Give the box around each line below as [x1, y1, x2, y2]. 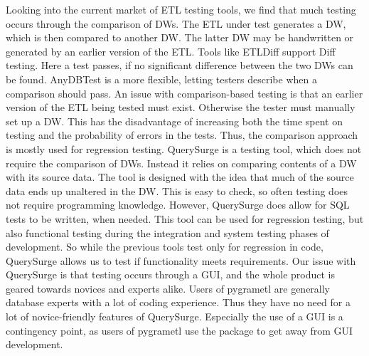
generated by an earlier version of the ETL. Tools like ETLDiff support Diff [6, 43, 336, 58]
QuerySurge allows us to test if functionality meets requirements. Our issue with [6, 253, 356, 268]
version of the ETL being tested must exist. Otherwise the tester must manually [6, 100, 355, 115]
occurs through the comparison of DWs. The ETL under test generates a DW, [6, 16, 346, 31]
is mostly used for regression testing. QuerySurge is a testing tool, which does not [6, 141, 362, 156]
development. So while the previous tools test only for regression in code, [6, 239, 323, 254]
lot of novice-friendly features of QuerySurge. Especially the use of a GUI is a [6, 309, 343, 324]
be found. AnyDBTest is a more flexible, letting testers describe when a [6, 71, 317, 86]
